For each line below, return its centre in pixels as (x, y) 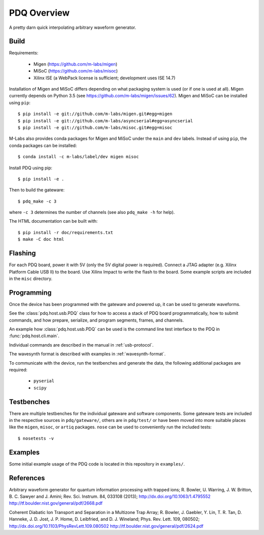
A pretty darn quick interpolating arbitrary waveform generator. (73, 27)
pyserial (44, 381)
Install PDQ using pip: (31, 168)
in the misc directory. (31, 279)
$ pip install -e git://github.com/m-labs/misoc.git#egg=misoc (95, 128)
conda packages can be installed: (43, 145)
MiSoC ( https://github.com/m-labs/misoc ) (76, 71)
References (27, 478)
